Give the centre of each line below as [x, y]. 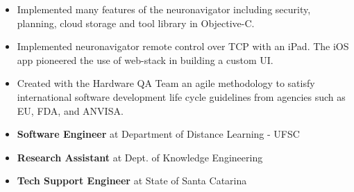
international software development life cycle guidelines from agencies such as [181, 96]
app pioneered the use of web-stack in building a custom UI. [145, 59]
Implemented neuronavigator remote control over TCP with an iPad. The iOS [183, 46]
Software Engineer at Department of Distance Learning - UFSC [158, 134]
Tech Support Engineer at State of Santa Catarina [132, 181]
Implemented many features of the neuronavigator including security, [164, 9]
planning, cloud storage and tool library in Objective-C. [136, 23]
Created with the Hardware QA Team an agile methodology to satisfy [166, 83]
